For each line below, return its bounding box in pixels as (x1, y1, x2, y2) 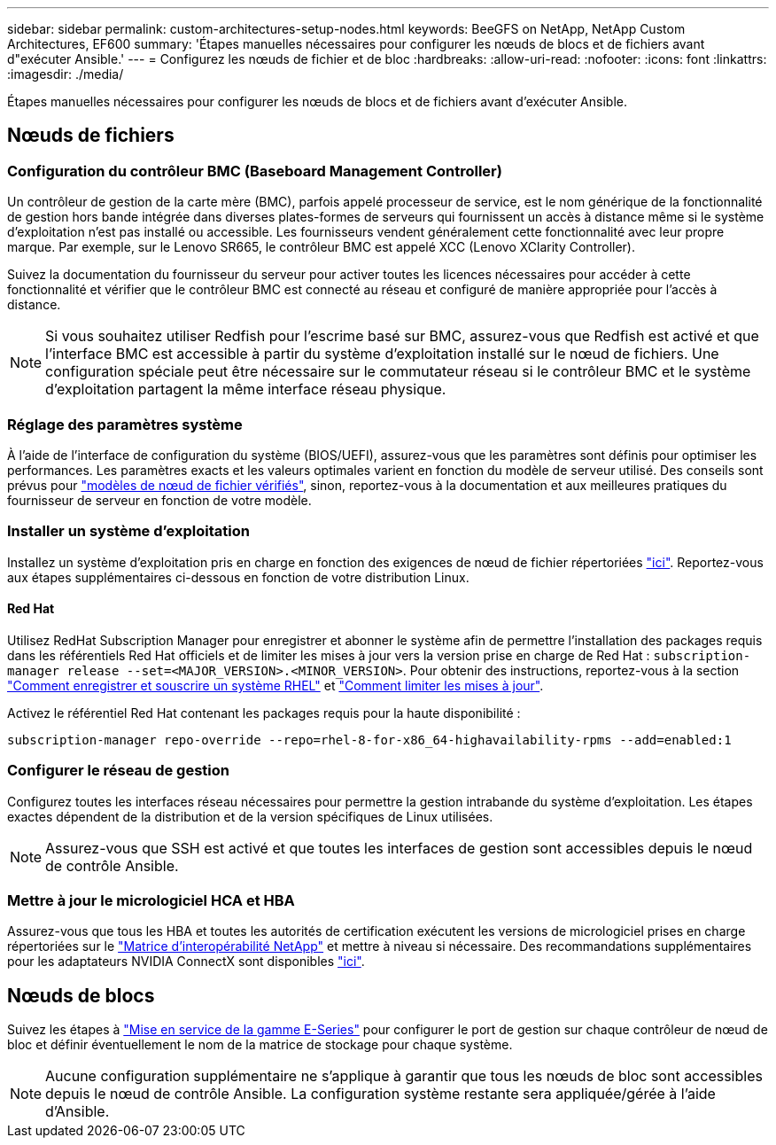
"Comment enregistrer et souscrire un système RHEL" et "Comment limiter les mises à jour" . (7, 677, 544, 693)
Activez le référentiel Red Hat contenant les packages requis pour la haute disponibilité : (7, 705, 521, 720)
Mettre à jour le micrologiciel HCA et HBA (7, 892, 295, 910)
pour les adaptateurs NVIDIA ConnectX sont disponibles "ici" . (7, 954, 365, 970)
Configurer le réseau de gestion (7, 761, 229, 780)
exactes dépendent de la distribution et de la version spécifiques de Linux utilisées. (7, 808, 493, 824)
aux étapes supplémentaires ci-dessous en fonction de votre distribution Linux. (7, 569, 469, 585)
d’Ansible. (45, 1102, 110, 1121)
